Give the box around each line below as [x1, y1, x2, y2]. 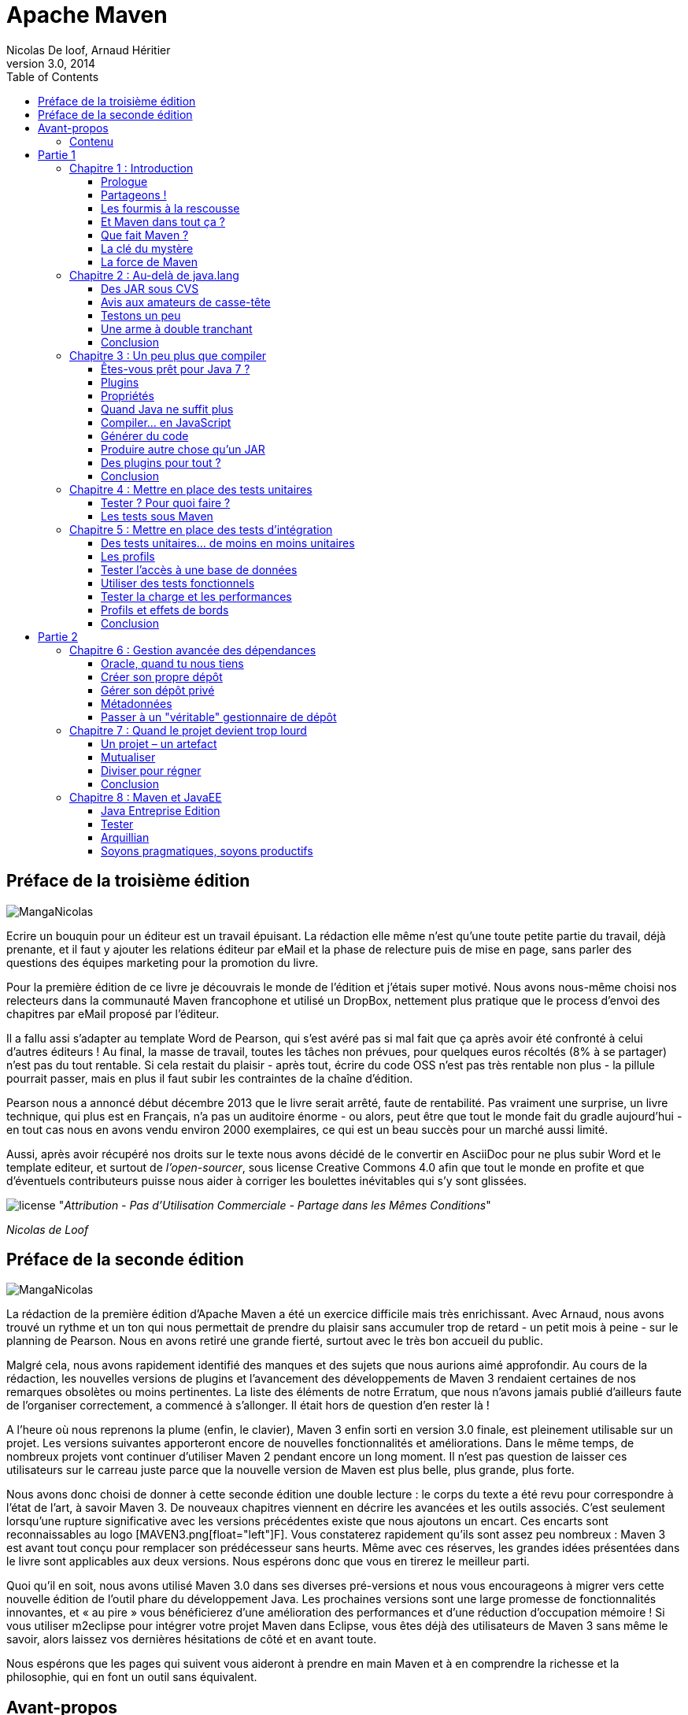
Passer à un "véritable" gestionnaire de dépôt [101, 709, 337, 724]
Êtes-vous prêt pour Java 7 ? [101, 361, 250, 376]
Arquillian [101, 830, 150, 844]
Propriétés [101, 388, 154, 402]
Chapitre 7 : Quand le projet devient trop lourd [69, 723, 307, 737]
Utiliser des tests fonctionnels [101, 576, 255, 590]
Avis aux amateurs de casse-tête [101, 294, 271, 309]
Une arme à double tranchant [101, 321, 253, 335]
